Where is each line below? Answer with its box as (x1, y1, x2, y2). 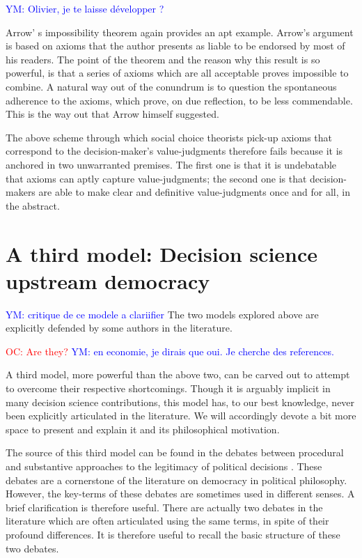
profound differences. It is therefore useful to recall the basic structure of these (6, 527, 340, 541)
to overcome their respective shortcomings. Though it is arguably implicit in (6, 381, 331, 395)
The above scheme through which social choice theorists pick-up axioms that (6, 130, 333, 144)
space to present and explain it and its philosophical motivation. (6, 421, 280, 436)
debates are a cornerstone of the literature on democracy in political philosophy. (6, 472, 347, 487)
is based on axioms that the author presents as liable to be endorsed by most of (6, 38, 345, 53)
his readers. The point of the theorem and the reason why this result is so (6, 52, 320, 66)
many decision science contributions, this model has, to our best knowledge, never (6, 394, 355, 409)
